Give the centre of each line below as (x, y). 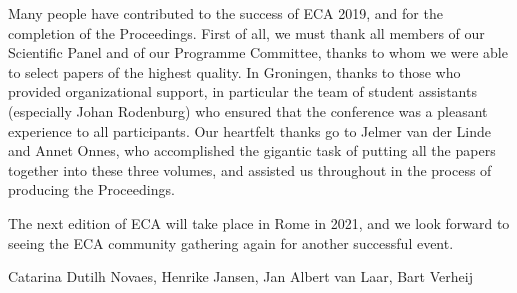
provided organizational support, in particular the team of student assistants (242, 91)
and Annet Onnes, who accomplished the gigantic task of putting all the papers (252, 150)
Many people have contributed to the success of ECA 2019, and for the (225, 13)
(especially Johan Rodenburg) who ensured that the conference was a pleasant (248, 110)
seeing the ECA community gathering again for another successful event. (231, 242)
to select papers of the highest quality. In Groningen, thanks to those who (234, 71)
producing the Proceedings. (91, 189)
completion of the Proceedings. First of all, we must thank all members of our (246, 32)
